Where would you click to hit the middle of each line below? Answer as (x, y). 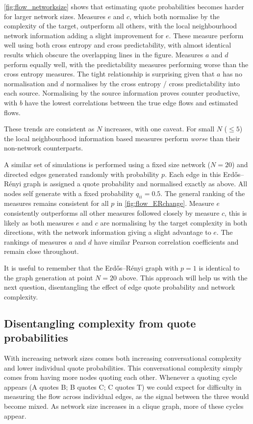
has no (232, 74)
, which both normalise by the (175, 16)
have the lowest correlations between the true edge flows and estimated (131, 102)
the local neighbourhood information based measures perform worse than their (122, 138)
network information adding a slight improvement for (84, 35)
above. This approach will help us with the (183, 277)
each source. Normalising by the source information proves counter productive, (122, 93)
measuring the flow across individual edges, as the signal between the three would (126, 396)
